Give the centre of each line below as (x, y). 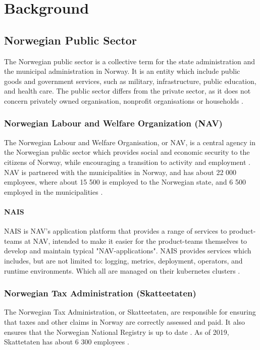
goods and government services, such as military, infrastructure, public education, (130, 81)
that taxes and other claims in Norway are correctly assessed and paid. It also (125, 321)
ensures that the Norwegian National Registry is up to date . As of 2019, (117, 332)
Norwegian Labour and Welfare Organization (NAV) (113, 123)
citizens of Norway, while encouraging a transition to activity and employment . (127, 162)
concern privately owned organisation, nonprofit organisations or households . (124, 100)
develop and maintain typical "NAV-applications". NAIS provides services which (128, 251)
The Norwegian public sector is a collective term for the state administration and (130, 61)
